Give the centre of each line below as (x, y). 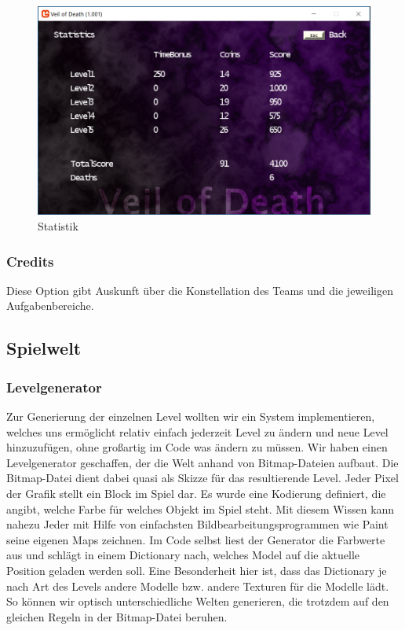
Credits (30, 261)
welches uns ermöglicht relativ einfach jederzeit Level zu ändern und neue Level (197, 431)
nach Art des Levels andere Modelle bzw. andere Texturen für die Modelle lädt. (198, 586)
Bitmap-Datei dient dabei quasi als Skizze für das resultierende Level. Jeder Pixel (202, 478)
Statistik (58, 226)
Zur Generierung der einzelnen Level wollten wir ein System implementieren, (191, 416)
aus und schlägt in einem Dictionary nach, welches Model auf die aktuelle (183, 555)
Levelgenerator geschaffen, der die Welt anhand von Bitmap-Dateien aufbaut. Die (202, 462)
